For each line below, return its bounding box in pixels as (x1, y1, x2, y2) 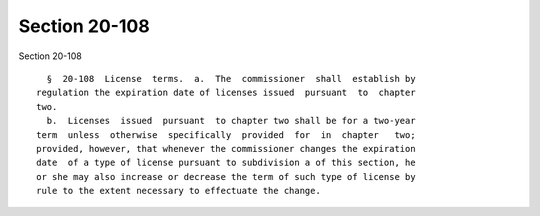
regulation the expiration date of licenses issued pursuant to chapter (36, 87, 416, 99)
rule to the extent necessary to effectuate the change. (36, 185, 322, 197)
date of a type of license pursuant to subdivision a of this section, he (36, 157, 416, 169)
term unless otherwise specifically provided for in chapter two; (36, 129, 416, 140)
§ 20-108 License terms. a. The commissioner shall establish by (46, 73, 416, 84)
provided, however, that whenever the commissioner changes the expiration (36, 143, 416, 154)
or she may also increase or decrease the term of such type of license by (36, 171, 416, 182)
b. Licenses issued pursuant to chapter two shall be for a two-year (46, 115, 416, 127)
